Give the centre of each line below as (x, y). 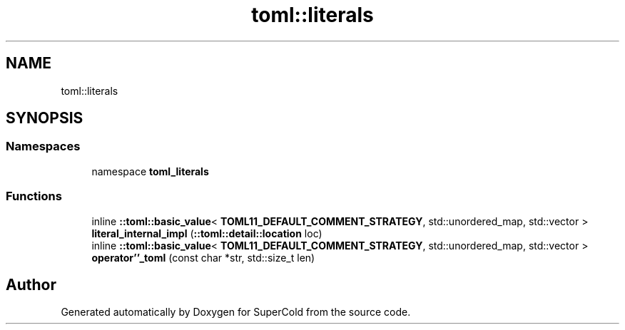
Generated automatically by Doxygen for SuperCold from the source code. (236, 312)
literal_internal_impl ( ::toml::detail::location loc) (207, 233)
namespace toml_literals (150, 171)
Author (31, 284)
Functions (34, 196)
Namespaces (43, 146)
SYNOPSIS (45, 118)
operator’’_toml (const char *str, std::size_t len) (203, 257)
